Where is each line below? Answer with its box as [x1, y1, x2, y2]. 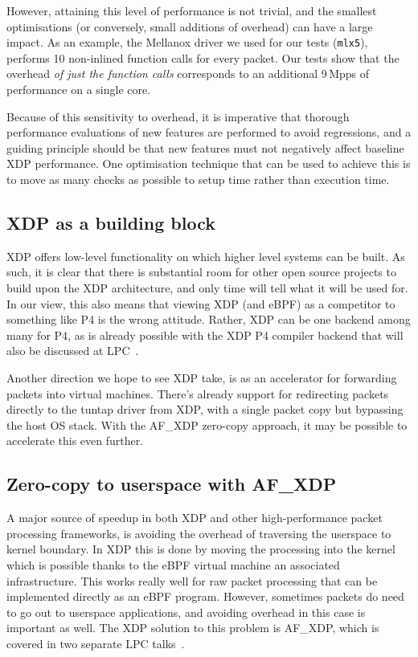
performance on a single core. [6, 81, 151, 98]
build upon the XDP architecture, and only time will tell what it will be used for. [6, 279, 408, 296]
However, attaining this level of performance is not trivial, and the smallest [6, 2, 377, 18]
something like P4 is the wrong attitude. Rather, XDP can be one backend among [6, 311, 411, 328]
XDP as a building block [6, 210, 215, 235]
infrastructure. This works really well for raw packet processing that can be [6, 572, 378, 589]
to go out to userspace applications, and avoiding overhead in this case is [6, 603, 366, 620]
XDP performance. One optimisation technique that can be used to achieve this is [6, 155, 411, 172]
